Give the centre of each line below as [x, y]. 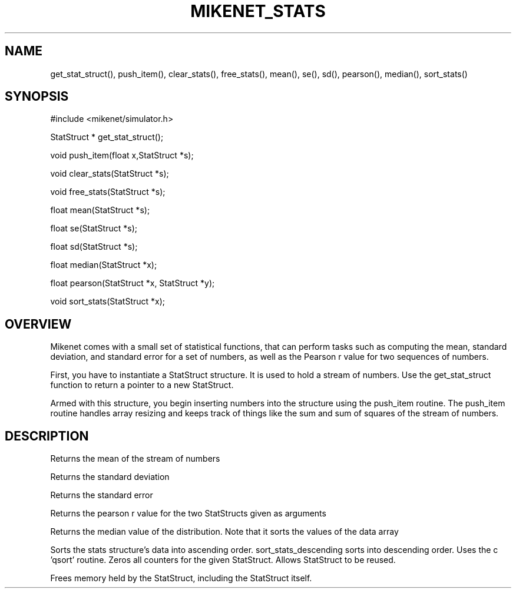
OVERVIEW [38, 324]
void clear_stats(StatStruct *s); [110, 174]
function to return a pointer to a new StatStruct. [142, 385]
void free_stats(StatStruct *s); [108, 192]
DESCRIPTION [47, 436]
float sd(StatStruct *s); [94, 247]
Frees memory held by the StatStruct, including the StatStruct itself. [181, 578]
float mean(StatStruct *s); [100, 210]
